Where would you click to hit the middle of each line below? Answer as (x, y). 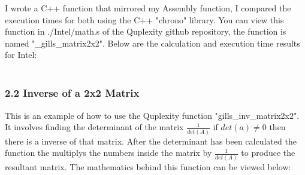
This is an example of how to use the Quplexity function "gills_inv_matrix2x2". (152, 115)
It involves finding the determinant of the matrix (94, 127)
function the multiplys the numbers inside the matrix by (108, 153)
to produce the (268, 153)
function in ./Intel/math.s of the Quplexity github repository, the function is (146, 31)
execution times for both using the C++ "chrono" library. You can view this (144, 19)
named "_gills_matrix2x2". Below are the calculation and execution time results (152, 43)
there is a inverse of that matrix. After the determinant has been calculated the (151, 141)
